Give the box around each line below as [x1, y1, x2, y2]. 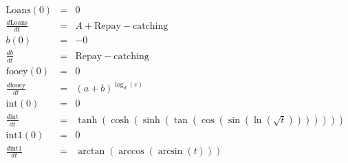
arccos [118, 146, 144, 157]
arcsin [157, 146, 183, 157]
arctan [78, 146, 105, 157]
